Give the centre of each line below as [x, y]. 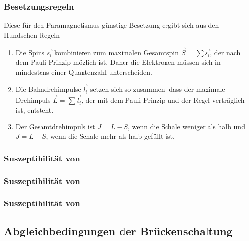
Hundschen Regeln [32, 34]
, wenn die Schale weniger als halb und [186, 126]
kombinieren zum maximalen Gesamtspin [117, 52]
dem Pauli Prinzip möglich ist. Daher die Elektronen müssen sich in [118, 62]
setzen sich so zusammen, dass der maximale [158, 89]
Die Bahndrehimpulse [48, 89]
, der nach [225, 52]
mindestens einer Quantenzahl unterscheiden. [84, 71]
